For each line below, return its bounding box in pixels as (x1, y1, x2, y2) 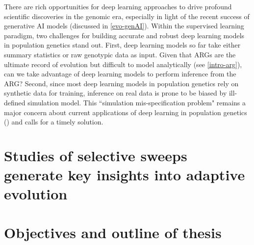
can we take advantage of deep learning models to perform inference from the (4, 69, 236, 79)
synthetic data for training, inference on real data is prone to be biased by (4, 88, 227, 98)
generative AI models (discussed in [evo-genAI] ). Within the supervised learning (4, 21, 244, 31)
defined (4, 97, 25, 107)
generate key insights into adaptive (4, 165, 245, 185)
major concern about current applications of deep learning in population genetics (4, 107, 247, 117)
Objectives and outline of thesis (4, 222, 222, 242)
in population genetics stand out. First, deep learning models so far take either (4, 40, 241, 50)
